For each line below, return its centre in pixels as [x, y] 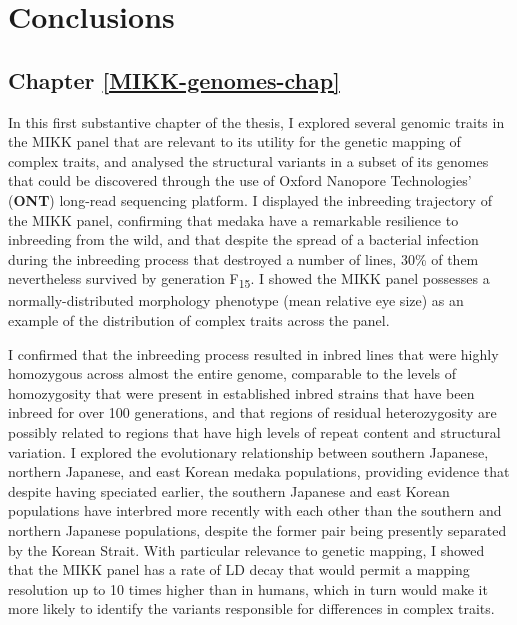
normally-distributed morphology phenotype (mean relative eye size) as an [236, 300]
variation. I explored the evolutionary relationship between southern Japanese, [248, 451]
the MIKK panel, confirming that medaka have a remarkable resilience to [233, 219]
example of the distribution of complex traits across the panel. [199, 320]
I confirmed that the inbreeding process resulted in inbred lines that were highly [253, 353]
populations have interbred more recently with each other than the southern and [255, 510]
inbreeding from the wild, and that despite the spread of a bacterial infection [243, 239]
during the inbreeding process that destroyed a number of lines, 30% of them [243, 258]
